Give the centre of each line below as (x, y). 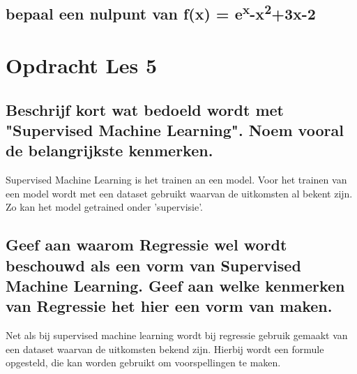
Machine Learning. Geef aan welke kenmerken (175, 286)
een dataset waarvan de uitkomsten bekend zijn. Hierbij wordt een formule (165, 349)
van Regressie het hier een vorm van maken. (169, 306)
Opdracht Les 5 (82, 65)
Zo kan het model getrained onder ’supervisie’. (105, 207)
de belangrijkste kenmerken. (109, 150)
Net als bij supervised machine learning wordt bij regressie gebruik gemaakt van (177, 335)
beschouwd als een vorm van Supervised (153, 265)
